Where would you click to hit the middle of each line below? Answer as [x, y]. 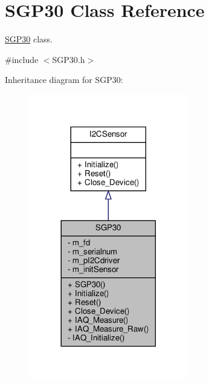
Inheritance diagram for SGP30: [64, 80]
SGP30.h [69, 59]
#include [22, 59]
